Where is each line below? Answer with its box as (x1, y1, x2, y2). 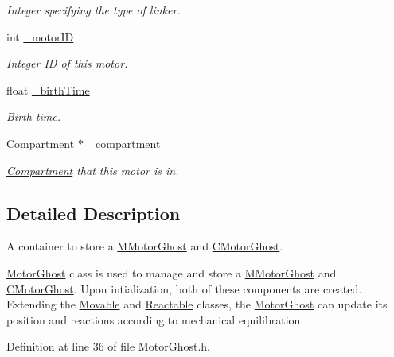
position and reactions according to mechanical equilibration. (6, 311, 304, 328)
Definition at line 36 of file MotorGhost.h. (6, 338, 210, 355)
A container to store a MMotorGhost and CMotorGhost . (6, 238, 283, 254)
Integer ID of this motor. (6, 55, 128, 72)
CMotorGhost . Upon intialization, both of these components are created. (6, 280, 362, 297)
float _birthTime (6, 81, 90, 98)
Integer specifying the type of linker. (6, 2, 181, 17)
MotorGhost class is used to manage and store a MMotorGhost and (6, 264, 337, 281)
